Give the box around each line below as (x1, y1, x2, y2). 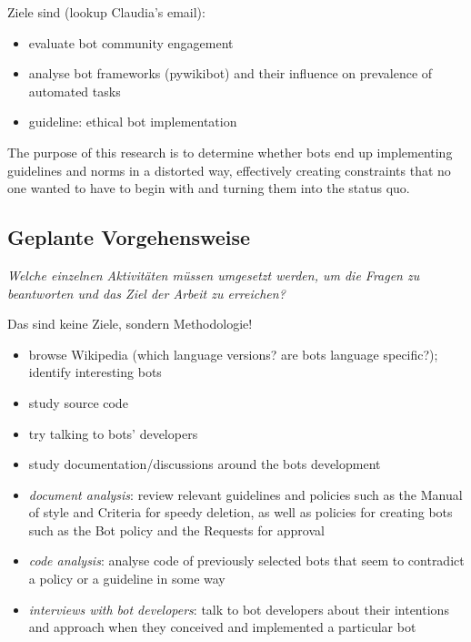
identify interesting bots (28, 362, 162, 382)
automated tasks (28, 81, 121, 100)
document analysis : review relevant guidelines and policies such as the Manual (28, 484, 463, 504)
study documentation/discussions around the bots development (28, 454, 381, 474)
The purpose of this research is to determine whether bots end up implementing (7, 142, 453, 161)
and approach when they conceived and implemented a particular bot (28, 617, 416, 637)
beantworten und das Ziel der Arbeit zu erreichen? (7, 283, 286, 302)
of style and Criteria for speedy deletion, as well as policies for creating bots (28, 503, 453, 522)
